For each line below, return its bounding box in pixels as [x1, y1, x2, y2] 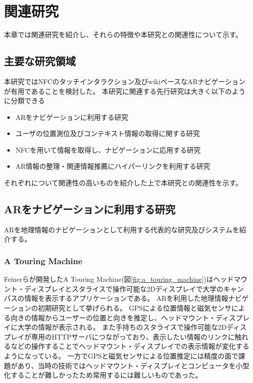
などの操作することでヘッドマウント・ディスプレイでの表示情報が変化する [10, 341, 250, 351]
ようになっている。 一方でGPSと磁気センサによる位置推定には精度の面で [4, 351, 238, 361]
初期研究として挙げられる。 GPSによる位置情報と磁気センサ [38, 303, 232, 313]
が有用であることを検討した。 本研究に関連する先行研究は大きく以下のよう [4, 86, 246, 96]
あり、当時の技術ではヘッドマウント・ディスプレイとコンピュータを [17, 360, 236, 370]
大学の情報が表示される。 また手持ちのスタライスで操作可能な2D [17, 322, 227, 332]
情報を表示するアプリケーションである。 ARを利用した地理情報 [24, 293, 229, 303]
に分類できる [4, 95, 45, 106]
